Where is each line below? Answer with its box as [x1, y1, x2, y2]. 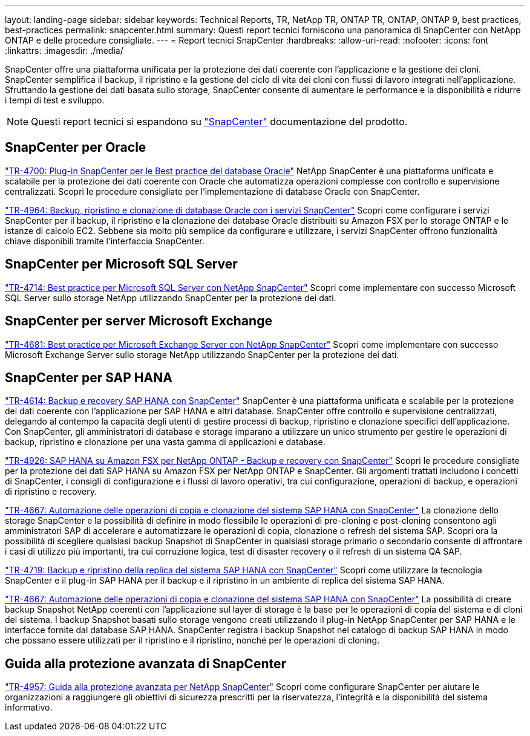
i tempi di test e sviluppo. [5, 95, 105, 105]
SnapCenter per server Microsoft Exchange [5, 313, 272, 329]
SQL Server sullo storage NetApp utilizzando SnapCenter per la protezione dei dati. [5, 292, 336, 303]
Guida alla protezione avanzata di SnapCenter [5, 656, 287, 671]
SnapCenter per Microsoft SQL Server [5, 256, 238, 272]
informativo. [5, 702, 53, 713]
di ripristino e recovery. [5, 486, 97, 497]
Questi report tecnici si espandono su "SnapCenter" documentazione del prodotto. [31, 116, 408, 128]
